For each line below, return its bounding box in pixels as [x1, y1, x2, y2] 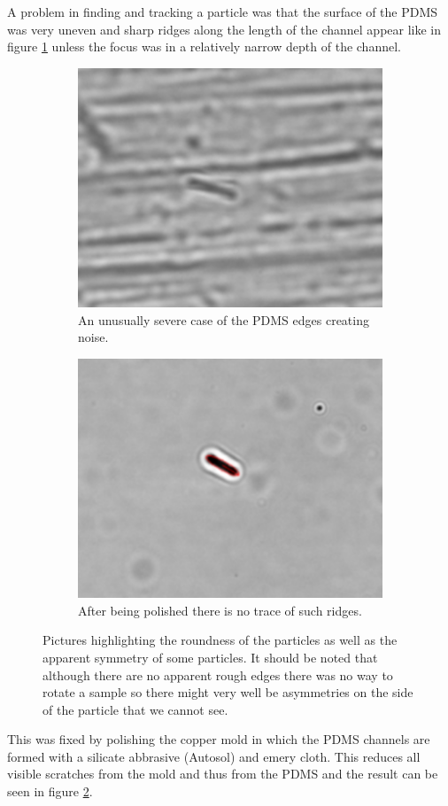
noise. [78, 328, 109, 346]
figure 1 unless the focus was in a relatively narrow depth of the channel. [7, 37, 401, 56]
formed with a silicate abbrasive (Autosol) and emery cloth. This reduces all [7, 747, 421, 765]
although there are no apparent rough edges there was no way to [42, 665, 393, 684]
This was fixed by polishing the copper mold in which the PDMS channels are [7, 730, 430, 748]
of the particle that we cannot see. [42, 700, 228, 718]
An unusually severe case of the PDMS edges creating [78, 310, 369, 329]
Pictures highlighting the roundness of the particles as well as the [42, 631, 398, 649]
